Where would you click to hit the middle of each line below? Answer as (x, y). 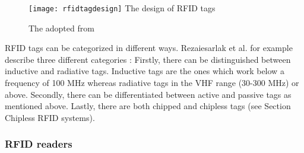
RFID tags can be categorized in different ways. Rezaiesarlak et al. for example (149, 48)
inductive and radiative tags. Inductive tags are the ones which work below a (145, 71)
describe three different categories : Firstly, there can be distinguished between (148, 59)
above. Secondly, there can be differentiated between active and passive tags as (148, 94)
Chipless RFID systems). (50, 117)
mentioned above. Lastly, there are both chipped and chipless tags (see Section (148, 106)
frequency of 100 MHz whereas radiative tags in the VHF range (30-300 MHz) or (152, 83)
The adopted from (61, 28)
